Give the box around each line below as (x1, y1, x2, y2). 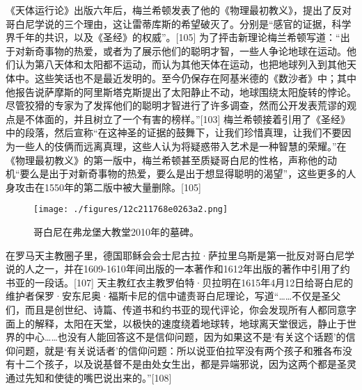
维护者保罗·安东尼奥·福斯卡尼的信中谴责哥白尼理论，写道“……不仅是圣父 (6, 289, 341, 303)
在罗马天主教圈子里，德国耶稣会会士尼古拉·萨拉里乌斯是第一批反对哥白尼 (6, 247, 345, 262)
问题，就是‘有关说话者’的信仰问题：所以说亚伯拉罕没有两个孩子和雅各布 (15, 343, 343, 357)
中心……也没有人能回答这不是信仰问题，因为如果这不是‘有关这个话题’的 (24, 330, 346, 344)
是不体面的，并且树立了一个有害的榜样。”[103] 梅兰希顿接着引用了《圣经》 (15, 111, 351, 126)
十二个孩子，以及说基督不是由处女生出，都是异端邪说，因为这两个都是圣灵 (15, 357, 356, 371)
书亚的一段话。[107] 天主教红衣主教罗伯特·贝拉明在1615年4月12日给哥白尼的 (6, 275, 354, 289)
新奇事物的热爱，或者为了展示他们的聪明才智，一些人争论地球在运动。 (24, 43, 347, 58)
